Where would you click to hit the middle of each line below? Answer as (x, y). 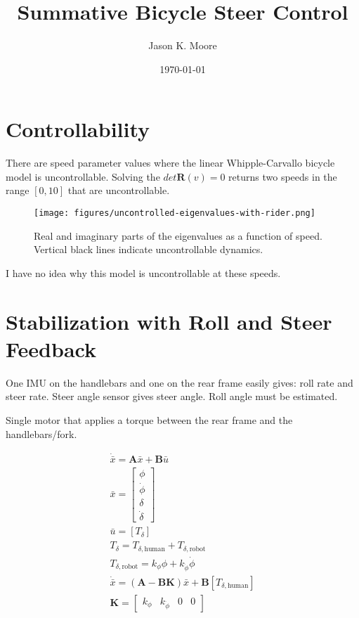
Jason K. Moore (183, 45)
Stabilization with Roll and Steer (169, 321)
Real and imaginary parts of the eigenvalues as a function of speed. (178, 235)
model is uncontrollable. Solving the (83, 176)
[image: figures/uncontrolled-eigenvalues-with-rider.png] (175, 213)
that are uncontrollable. (119, 190)
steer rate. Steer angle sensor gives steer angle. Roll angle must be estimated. (172, 396)
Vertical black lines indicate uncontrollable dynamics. (149, 249)
